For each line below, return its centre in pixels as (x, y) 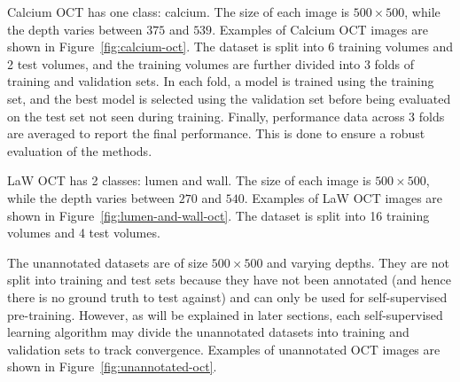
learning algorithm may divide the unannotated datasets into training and (208, 332)
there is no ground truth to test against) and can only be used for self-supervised (227, 296)
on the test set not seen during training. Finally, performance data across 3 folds (226, 116)
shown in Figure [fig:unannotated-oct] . (112, 366)
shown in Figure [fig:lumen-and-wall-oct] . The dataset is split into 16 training (218, 215)
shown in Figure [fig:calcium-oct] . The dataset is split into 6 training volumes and (230, 47)
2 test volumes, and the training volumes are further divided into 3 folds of (211, 63)
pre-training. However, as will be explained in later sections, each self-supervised (225, 314)
